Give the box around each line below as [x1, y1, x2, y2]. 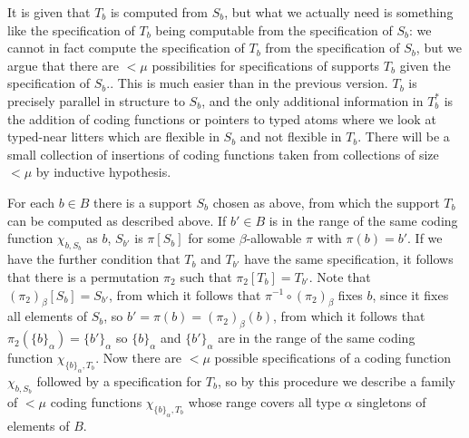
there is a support [93, 192, 192, 211]
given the [399, 55, 451, 74]
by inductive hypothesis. [35, 162, 171, 181]
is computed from [110, 3, 209, 21]
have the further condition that [7, 249, 181, 268]
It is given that [7, 3, 91, 21]
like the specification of [7, 20, 135, 39]
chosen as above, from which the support [212, 192, 440, 211]
